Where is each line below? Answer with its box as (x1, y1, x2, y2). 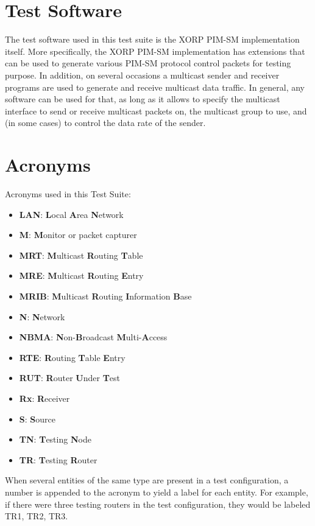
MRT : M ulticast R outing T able (19, 248, 143, 261)
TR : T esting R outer (19, 453, 97, 466)
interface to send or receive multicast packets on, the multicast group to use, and (5, 104, 307, 117)
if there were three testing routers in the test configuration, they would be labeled (5, 497, 311, 510)
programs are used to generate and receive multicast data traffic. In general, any (5, 80, 305, 93)
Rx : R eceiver (19, 391, 70, 404)
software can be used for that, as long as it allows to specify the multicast (5, 93, 280, 105)
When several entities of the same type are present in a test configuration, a (5, 474, 289, 486)
